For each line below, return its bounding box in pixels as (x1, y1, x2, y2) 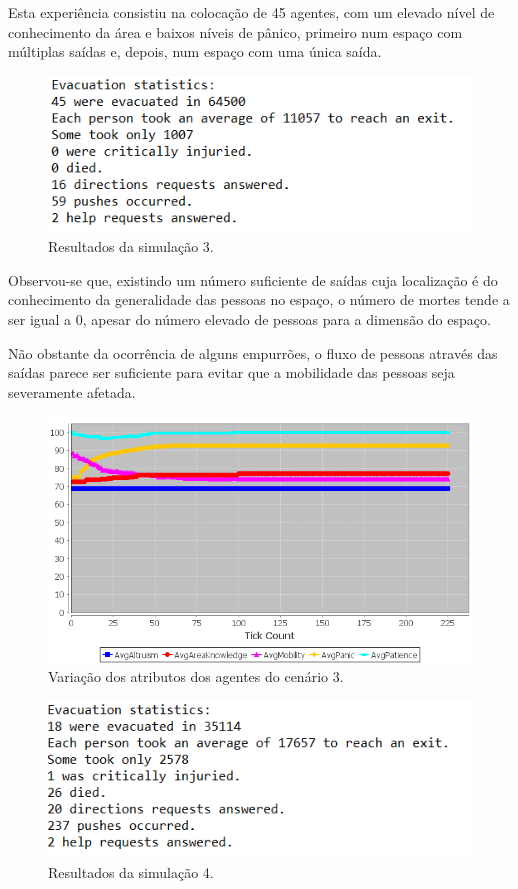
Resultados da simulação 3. (48, 236, 214, 257)
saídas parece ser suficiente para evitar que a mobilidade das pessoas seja (8, 362, 455, 383)
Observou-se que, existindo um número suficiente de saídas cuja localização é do (8, 269, 498, 290)
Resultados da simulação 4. (48, 861, 214, 882)
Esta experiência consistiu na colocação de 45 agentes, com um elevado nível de (8, 2, 495, 22)
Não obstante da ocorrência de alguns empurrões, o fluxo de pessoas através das (8, 342, 498, 363)
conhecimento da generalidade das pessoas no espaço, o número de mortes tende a (8, 289, 510, 310)
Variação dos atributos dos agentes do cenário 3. (48, 666, 344, 687)
